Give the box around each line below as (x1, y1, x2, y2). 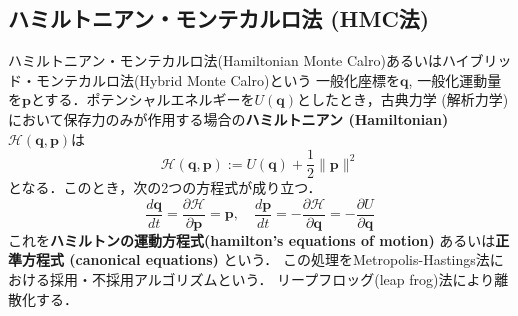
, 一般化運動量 (408, 69, 502, 90)
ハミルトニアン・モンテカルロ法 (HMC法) (8, 3, 430, 34)
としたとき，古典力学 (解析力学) (297, 89, 509, 110)
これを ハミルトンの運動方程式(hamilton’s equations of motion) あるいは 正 (8, 229, 510, 250)
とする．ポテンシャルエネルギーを (30, 89, 255, 110)
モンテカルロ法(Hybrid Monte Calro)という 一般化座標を (35, 69, 401, 90)
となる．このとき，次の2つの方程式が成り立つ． (8, 177, 322, 198)
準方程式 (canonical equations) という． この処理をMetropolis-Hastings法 (8, 249, 490, 270)
